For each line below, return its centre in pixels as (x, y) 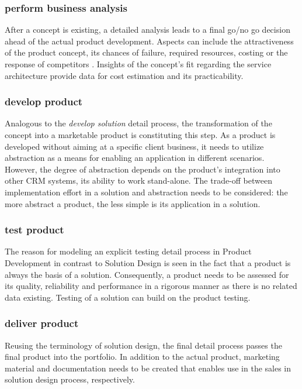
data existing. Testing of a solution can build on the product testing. (128, 297)
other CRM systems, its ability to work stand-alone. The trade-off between (138, 180)
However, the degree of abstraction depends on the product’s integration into (143, 169)
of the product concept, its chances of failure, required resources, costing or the (146, 52)
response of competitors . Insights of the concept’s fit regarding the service (138, 64)
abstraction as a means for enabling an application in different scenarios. (135, 158)
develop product (44, 101)
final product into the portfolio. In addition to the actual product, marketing (142, 357)
